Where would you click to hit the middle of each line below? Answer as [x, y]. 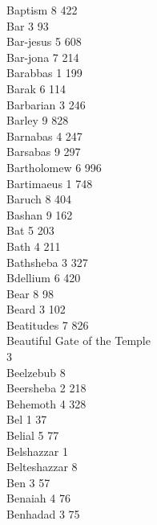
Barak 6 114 [36, 88]
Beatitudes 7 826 [48, 324]
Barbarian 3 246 [46, 104]
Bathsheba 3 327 [47, 262]
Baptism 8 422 [42, 10]
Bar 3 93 [28, 25]
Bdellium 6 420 [44, 278]
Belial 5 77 [33, 435]
